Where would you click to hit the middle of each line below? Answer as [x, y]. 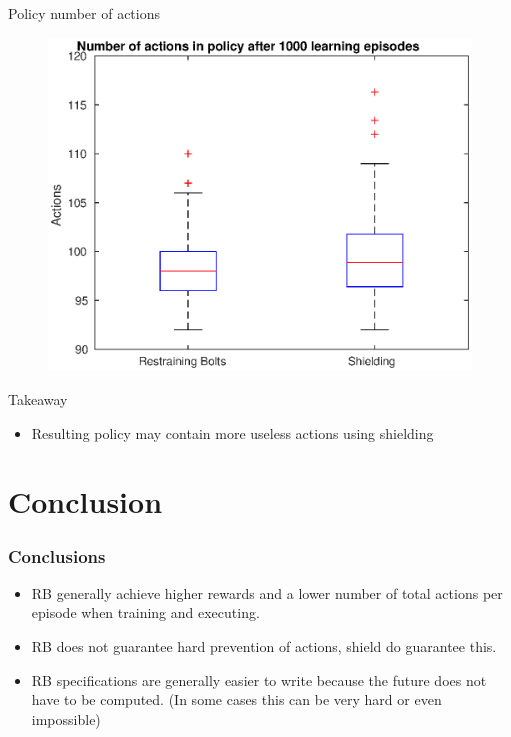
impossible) [66, 718]
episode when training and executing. [145, 612]
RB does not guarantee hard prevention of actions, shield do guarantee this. [264, 646]
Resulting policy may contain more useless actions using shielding [232, 432]
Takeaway [38, 399]
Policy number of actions [84, 13]
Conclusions [57, 555]
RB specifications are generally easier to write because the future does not [259, 679]
